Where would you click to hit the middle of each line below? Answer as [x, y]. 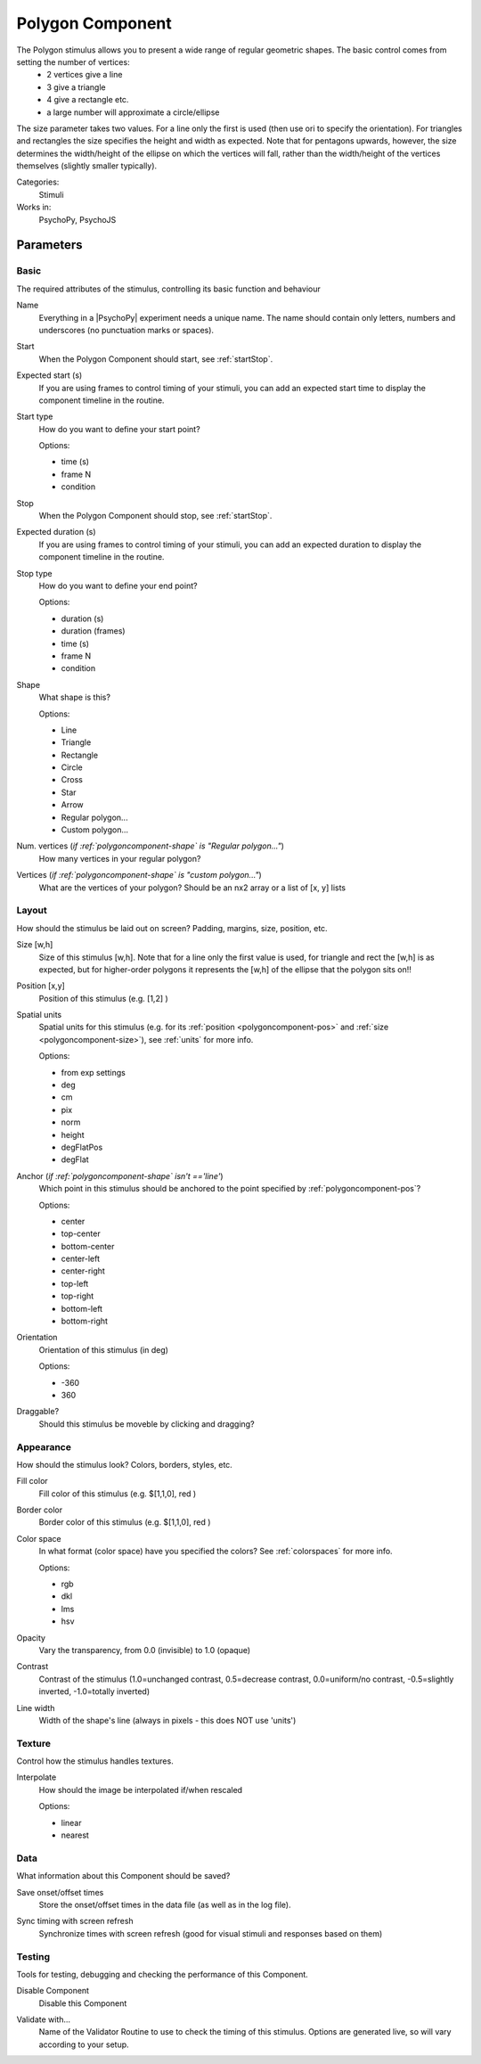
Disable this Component [83, 2003]
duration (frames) [93, 631]
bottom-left [82, 1308]
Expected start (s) [49, 375]
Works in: [34, 207]
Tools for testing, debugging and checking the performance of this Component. [163, 1974]
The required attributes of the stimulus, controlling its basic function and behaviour [168, 289]
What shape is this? [75, 697]
